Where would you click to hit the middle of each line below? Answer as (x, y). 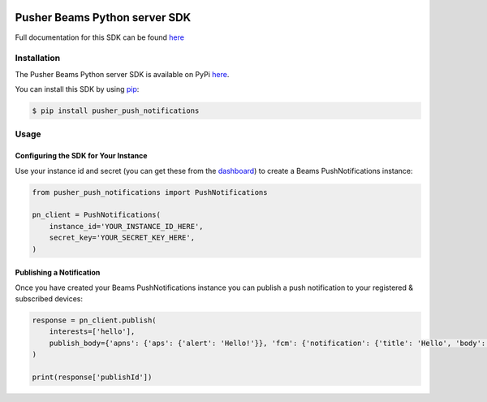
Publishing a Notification (58, 273)
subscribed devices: (49, 298)
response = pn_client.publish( (95, 320)
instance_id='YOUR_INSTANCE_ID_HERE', (126, 226)
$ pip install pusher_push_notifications (116, 111)
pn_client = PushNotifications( (97, 215)
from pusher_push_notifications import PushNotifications (150, 192)
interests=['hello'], (92, 332)
